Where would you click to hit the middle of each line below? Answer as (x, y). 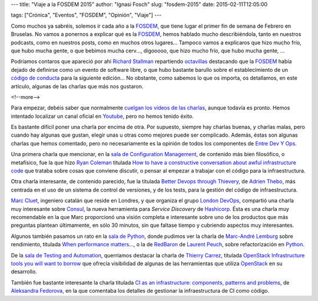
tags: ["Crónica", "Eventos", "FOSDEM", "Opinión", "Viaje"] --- (86, 15)
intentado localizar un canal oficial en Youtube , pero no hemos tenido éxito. (102, 116)
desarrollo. (24, 272)
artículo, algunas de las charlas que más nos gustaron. (77, 86)
